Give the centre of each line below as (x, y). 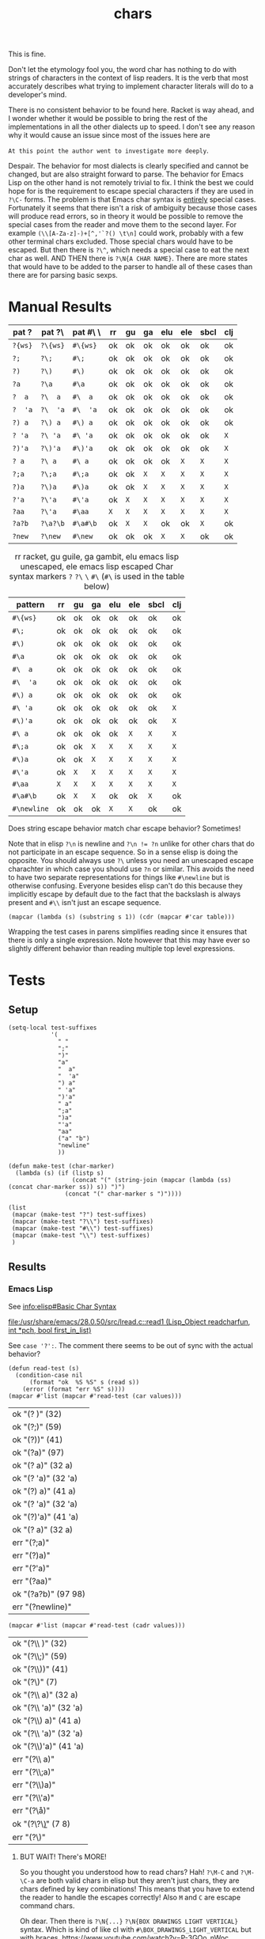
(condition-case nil (49, 1375)
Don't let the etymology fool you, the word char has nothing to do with (123, 70)
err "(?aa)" (32, 1581)
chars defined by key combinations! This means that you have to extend (137, 1888)
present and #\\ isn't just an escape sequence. (85, 903)
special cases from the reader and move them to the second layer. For (123, 225)
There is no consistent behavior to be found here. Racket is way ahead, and (131, 110)
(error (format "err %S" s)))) (74, 1389)
